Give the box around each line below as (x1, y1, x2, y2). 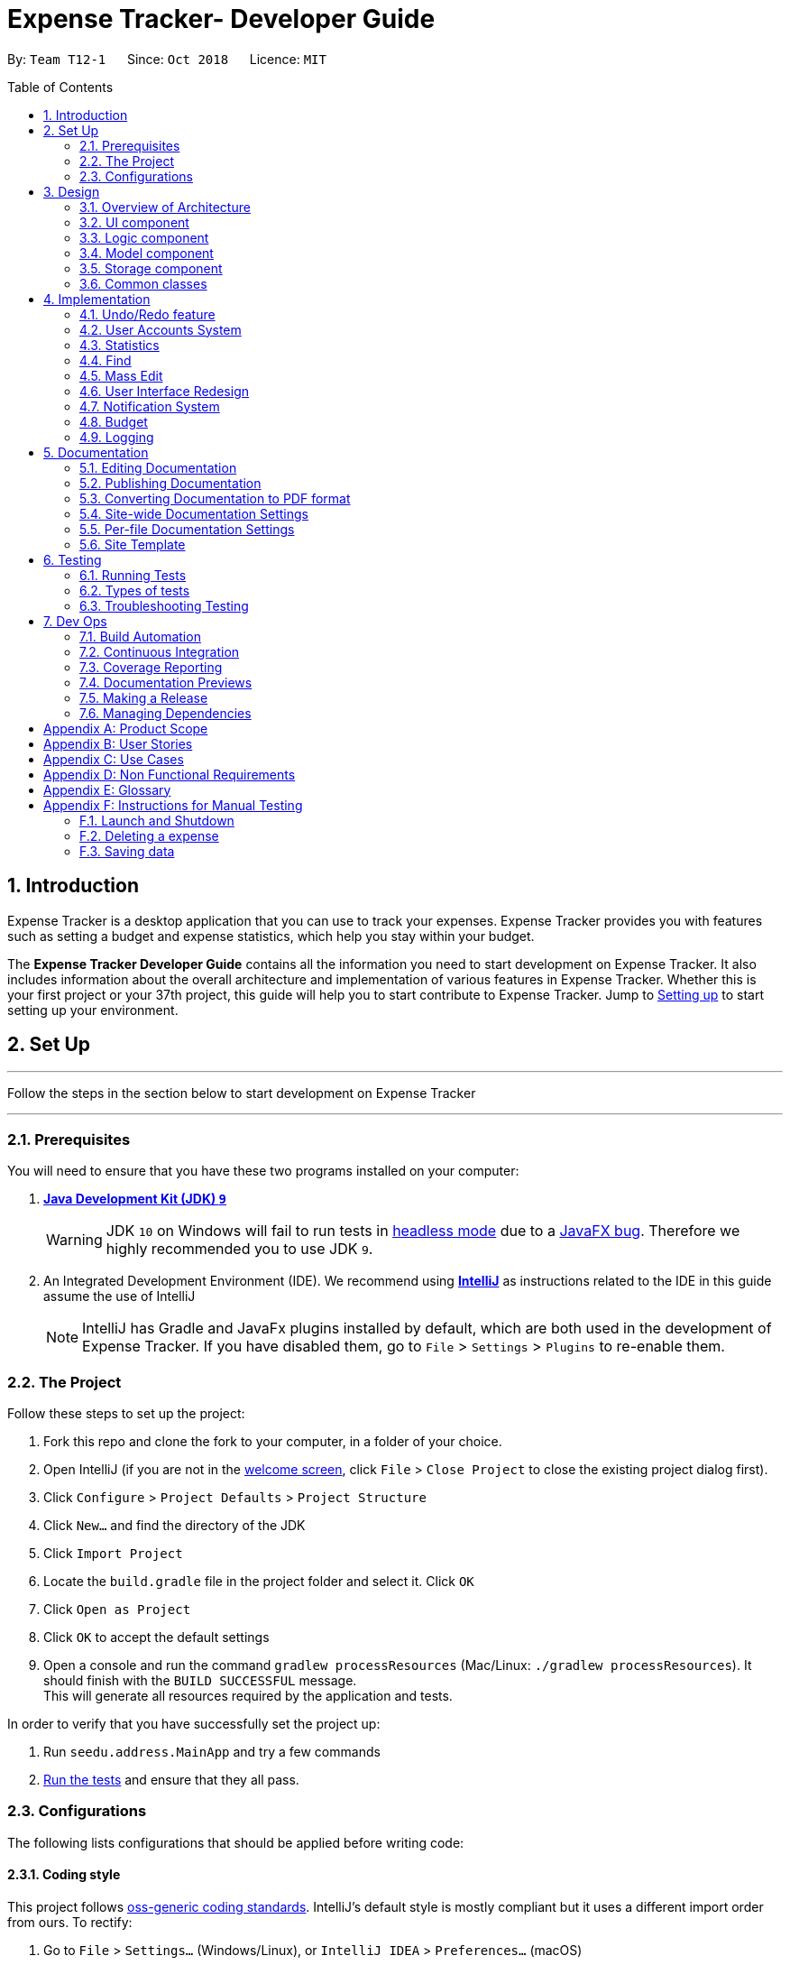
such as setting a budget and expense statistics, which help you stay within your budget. (7, 927, 535, 944)
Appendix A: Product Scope (43, 720, 208, 736)
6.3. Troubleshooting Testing (79, 597, 249, 613)
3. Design (43, 183, 100, 199)
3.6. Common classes (79, 275, 207, 291)
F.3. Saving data (79, 843, 175, 859)
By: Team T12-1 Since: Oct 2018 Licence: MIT (7, 51, 326, 67)
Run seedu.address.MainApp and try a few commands (43, 1743, 381, 1759)
